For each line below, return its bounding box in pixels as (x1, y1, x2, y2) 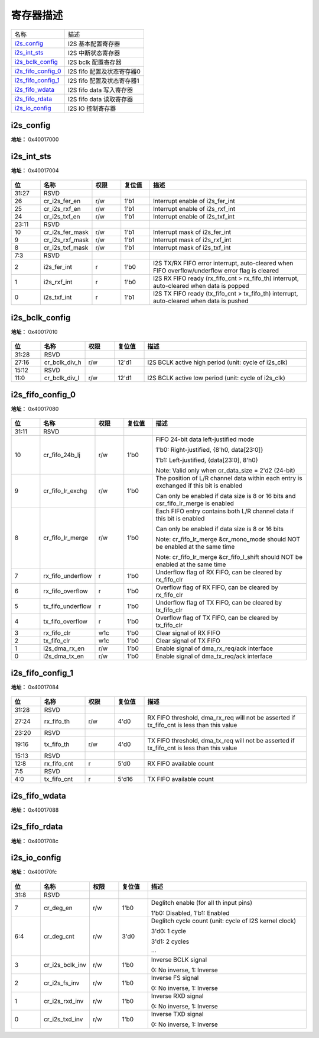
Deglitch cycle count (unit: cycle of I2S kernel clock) (151, 917, 297, 925)
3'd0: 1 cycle (151, 927, 186, 935)
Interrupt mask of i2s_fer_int (152, 228, 232, 236)
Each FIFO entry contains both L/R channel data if (155, 507, 294, 515)
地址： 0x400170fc (11, 868, 57, 876)
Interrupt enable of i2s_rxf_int (152, 205, 236, 213)
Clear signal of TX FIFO (155, 637, 221, 645)
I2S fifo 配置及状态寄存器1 (68, 76, 139, 85)
